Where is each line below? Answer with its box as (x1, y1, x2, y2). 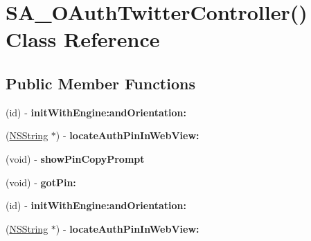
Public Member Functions (6, 72, 195, 93)
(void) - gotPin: (6, 175, 76, 189)
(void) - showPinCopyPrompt (6, 151, 145, 166)
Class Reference (6, 25, 160, 53)
